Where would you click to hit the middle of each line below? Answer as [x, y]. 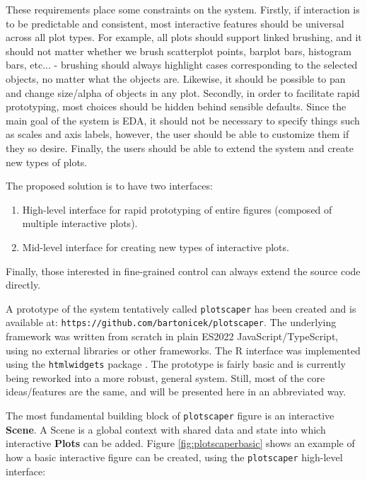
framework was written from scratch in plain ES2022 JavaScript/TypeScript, [172, 336]
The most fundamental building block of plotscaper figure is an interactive [170, 416]
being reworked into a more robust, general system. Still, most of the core [165, 377]
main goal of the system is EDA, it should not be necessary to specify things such [183, 120]
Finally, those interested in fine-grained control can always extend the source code [183, 271]
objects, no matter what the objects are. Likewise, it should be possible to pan [176, 78]
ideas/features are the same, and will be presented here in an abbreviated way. [176, 392]
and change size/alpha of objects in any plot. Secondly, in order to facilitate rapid [183, 92]
